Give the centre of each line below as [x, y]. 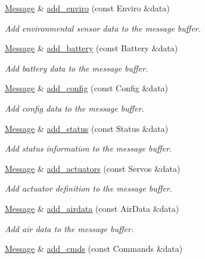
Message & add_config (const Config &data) [87, 88]
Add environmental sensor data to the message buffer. [103, 28]
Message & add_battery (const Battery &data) [91, 48]
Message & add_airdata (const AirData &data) [92, 208]
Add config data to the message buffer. [74, 108]
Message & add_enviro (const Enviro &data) [87, 8]
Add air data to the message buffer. [69, 228]
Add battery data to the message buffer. [77, 68]
